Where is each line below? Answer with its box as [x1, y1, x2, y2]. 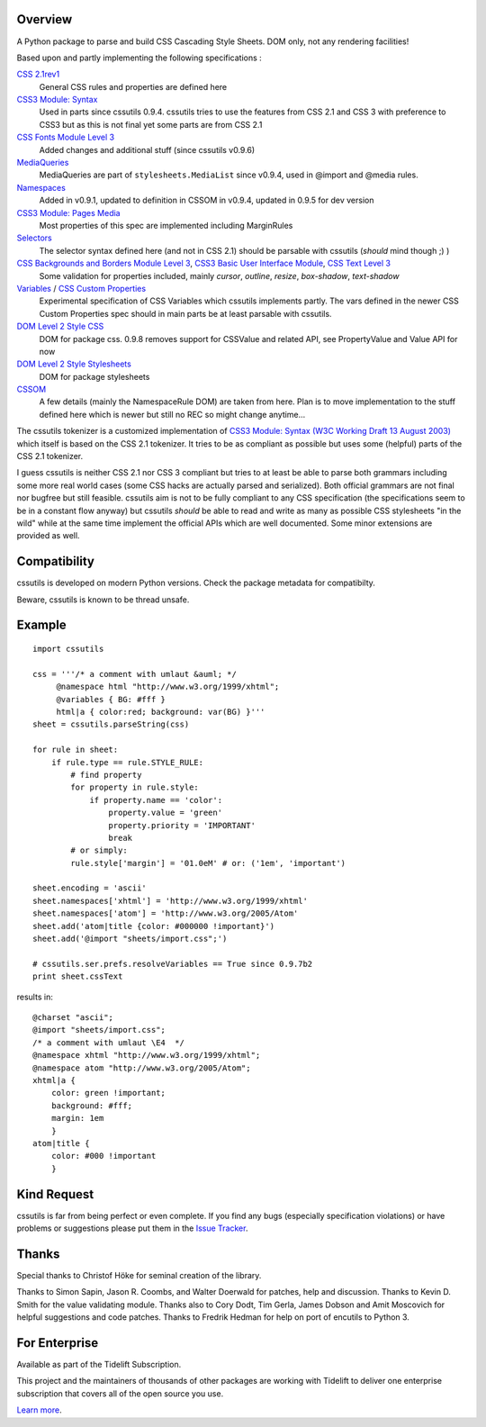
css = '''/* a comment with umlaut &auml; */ [32, 669, 238, 679]
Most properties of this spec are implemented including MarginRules [39, 220, 293, 230]
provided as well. [16, 530, 80, 541]
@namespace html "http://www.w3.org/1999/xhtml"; [56, 682, 280, 692]
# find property [70, 770, 142, 780]
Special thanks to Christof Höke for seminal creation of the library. [16, 1269, 262, 1280]
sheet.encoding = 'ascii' [32, 883, 148, 893]
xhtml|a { [32, 1075, 76, 1085]
